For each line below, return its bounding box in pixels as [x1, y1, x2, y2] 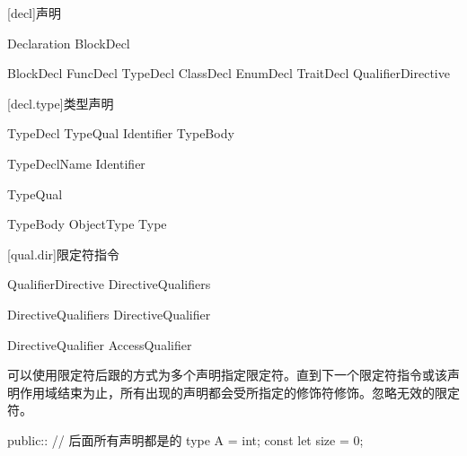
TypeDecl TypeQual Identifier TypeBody [7, 124, 234, 143]
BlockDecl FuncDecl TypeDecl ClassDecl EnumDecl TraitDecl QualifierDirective [7, 64, 450, 83]
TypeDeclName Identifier [7, 153, 145, 172]
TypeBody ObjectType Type [7, 215, 167, 233]
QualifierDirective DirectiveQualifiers [7, 275, 211, 294]
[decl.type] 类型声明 [7, 93, 114, 112]
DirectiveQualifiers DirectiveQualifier [7, 304, 211, 323]
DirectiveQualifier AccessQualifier [7, 335, 192, 354]
